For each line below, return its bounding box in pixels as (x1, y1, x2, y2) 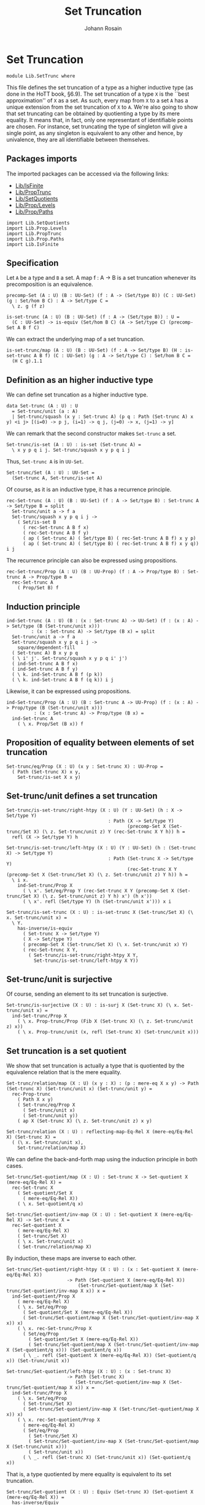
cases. (6, 1162, 23, 1170)
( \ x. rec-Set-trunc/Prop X (17, 1326, 92, 1332)
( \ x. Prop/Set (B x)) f (17, 721, 84, 727)
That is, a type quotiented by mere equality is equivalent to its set (6, 1471, 172, 1478)
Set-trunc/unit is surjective (6, 974, 112, 985)
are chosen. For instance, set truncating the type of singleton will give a (6, 123, 188, 130)
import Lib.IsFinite (6, 241, 60, 247)
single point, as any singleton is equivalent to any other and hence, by (6, 129, 183, 136)
